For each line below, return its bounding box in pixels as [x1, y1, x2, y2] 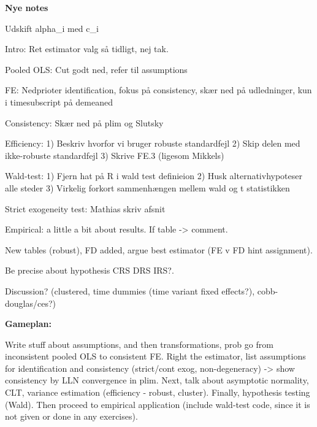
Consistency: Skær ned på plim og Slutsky [5, 116, 164, 129]
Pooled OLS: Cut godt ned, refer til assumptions [5, 63, 188, 75]
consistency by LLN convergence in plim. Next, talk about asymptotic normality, [5, 374, 309, 387]
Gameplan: [5, 317, 52, 330]
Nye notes [5, 1, 48, 13]
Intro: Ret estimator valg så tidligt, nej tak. [5, 42, 169, 55]
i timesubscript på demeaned [5, 95, 113, 108]
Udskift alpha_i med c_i [5, 21, 99, 34]
